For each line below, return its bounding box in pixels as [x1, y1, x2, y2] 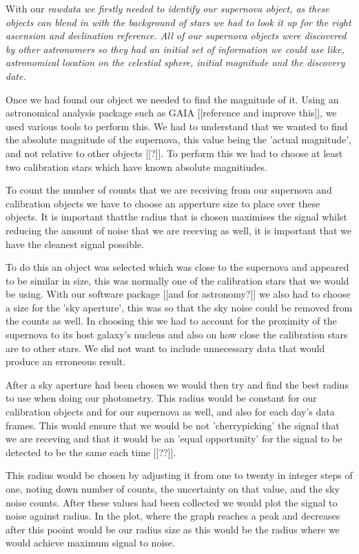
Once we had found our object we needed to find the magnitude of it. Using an [6, 92, 339, 106]
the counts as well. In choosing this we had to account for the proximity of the [6, 314, 337, 328]
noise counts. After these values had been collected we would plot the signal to [6, 495, 338, 509]
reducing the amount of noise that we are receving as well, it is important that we [6, 223, 352, 237]
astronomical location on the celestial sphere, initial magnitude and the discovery [6, 55, 345, 70]
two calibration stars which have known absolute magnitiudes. [6, 159, 267, 174]
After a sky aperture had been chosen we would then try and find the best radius [6, 377, 349, 391]
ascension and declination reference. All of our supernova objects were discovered [6, 28, 347, 43]
